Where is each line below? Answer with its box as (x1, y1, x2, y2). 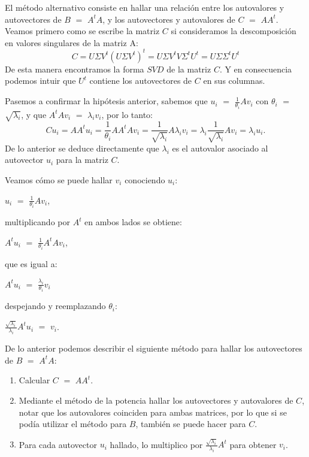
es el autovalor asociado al (172, 141, 268, 154)
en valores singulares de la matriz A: (5, 36, 138, 49)
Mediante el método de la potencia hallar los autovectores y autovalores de (19, 394, 293, 406)
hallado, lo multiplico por (110, 438, 203, 450)
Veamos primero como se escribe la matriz (5, 25, 160, 37)
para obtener (229, 438, 277, 450)
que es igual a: (5, 258, 57, 270)
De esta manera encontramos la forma (5, 62, 144, 75)
